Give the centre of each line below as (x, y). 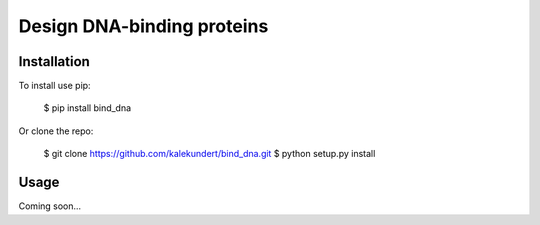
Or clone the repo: (56, 131)
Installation (54, 61)
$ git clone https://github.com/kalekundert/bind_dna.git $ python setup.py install (209, 154)
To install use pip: (54, 86)
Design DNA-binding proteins (143, 26)
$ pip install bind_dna (87, 108)
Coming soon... (50, 206)
